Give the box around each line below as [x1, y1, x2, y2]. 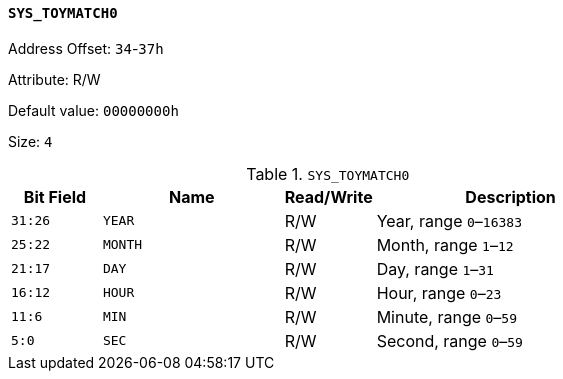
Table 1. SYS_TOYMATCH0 [246, 163, 410, 184]
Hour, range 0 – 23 [376, 282, 502, 303]
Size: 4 [8, 132, 53, 150]
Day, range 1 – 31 [376, 258, 494, 279]
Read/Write [284, 186, 373, 207]
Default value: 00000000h [8, 101, 179, 119]
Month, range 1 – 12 [376, 234, 514, 255]
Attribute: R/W [8, 70, 101, 88]
